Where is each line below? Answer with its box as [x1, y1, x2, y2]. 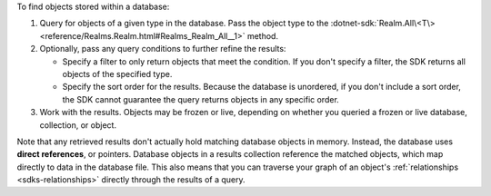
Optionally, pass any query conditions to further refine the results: [39, 44, 286, 54]
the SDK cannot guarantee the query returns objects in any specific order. [62, 93, 340, 104]
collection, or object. [39, 119, 117, 131]
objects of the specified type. [62, 68, 173, 79]
